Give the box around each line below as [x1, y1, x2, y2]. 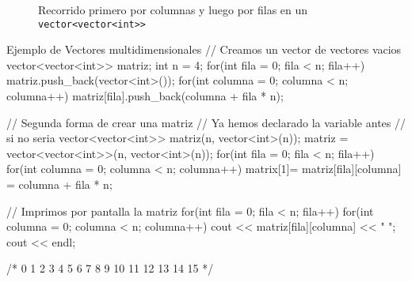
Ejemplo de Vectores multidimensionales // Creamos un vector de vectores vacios [6, 41, 402, 58]
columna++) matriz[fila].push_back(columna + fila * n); [6, 88, 284, 104]
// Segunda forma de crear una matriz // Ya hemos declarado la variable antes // [6, 114, 406, 130]
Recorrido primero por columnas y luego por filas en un [38, 2, 308, 17]
